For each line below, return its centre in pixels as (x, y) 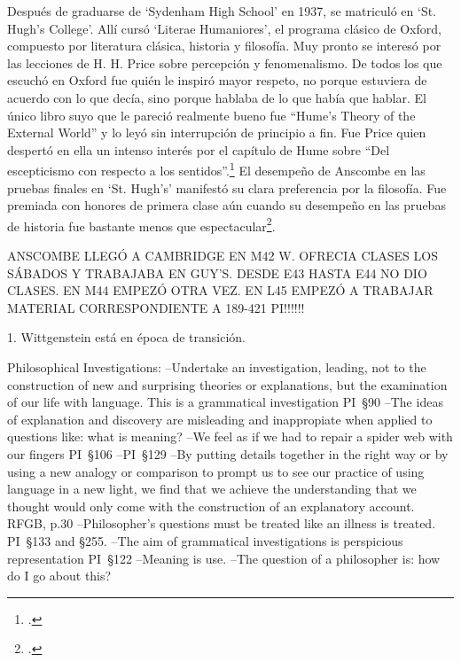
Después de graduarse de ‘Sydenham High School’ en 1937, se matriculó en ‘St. (222, 11)
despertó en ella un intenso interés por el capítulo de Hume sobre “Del (199, 149)
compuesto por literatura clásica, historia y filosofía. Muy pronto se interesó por (224, 46)
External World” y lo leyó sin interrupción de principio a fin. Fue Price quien (217, 132)
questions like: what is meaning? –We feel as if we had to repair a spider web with (230, 436)
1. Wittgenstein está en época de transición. (126, 337)
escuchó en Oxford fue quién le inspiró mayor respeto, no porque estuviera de (217, 80)
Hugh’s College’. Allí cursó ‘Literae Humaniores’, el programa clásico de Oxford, (224, 28)
